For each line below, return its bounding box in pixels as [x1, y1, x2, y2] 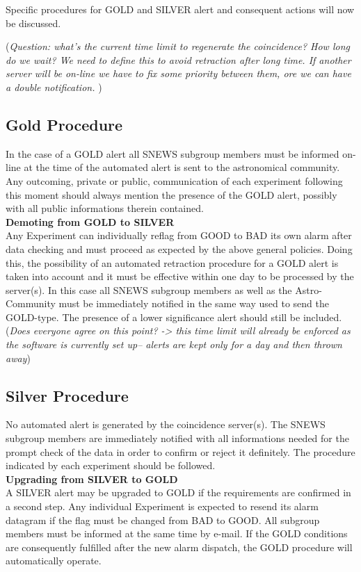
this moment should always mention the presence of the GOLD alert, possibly [6, 187, 337, 202]
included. [303, 309, 342, 324]
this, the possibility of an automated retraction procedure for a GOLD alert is [6, 255, 339, 270]
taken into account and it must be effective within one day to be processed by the [6, 269, 354, 284]
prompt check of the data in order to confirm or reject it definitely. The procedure [6, 444, 355, 459]
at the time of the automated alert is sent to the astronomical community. [24, 160, 340, 174]
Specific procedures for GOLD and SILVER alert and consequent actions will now [6, 2, 355, 16]
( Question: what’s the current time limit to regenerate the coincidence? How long [6, 39, 350, 54]
